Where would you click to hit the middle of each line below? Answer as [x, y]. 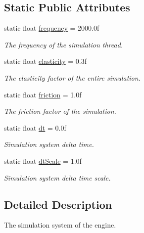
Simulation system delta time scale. [57, 177]
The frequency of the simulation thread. [64, 44]
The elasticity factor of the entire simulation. [72, 77]
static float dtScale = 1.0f [43, 161]
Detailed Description [58, 204]
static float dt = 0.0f [35, 127]
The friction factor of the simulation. [60, 111]
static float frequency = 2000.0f [52, 28]
